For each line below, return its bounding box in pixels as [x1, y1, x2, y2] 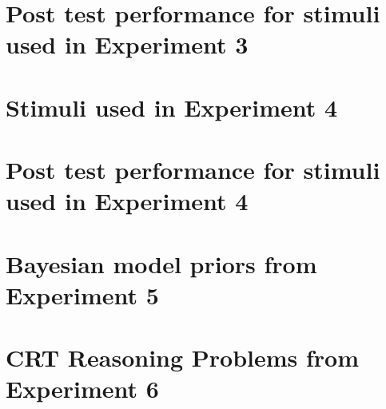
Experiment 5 [6, 278, 159, 311]
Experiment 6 [6, 372, 159, 405]
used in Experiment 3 [6, 28, 249, 61]
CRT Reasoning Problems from [6, 341, 360, 374]
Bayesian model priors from [6, 247, 317, 280]
